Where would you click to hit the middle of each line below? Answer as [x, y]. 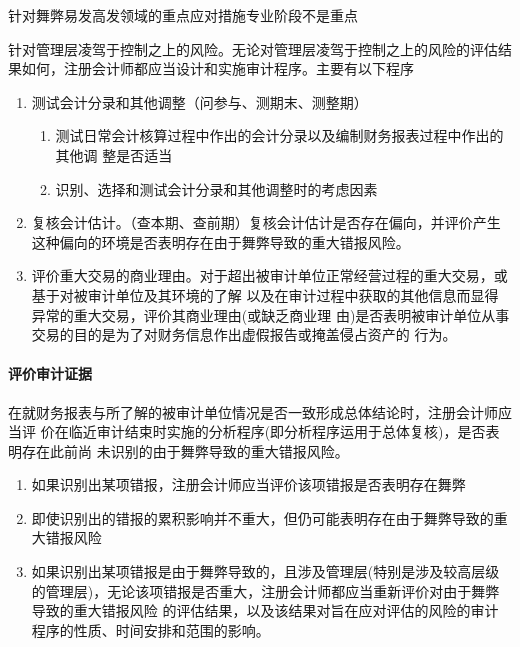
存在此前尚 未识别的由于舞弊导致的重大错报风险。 [185, 450]
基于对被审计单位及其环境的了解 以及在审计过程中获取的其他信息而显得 [265, 294]
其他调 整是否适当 [114, 154]
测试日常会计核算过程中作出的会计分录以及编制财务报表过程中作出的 [279, 135]
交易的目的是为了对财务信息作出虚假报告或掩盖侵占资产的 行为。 [244, 334]
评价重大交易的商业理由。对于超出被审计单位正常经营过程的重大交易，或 [269, 275]
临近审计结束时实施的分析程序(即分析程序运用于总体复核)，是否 [277, 431]
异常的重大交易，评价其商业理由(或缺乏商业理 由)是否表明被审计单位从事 [270, 314]
